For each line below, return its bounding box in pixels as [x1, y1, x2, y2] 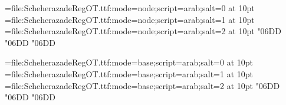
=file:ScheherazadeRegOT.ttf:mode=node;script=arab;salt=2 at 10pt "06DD [5, 25, 281, 37]
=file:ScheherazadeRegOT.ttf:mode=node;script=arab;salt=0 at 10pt [5, 2, 255, 14]
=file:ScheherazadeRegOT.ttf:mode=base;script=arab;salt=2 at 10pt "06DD [5, 79, 280, 91]
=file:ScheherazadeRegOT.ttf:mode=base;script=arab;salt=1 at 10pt [5, 67, 253, 80]
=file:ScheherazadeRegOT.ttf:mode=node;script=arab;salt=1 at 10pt [5, 13, 255, 25]
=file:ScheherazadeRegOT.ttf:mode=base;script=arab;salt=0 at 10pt [5, 56, 253, 68]
